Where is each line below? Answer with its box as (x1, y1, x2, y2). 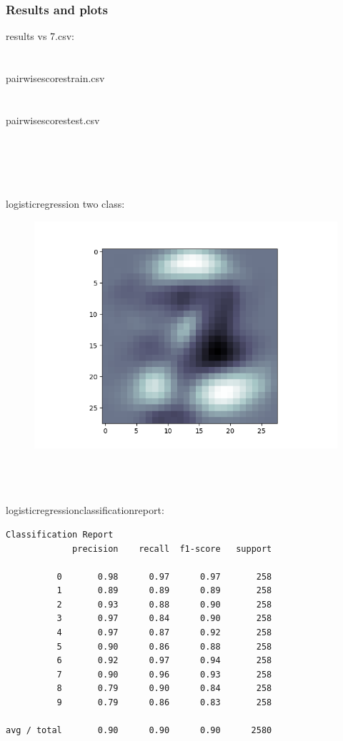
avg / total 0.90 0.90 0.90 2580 (6, 725, 272, 736)
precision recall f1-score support (72, 543, 272, 554)
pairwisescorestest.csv (6, 112, 100, 127)
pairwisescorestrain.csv (6, 71, 105, 85)
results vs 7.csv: (6, 29, 74, 44)
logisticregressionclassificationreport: (6, 503, 164, 518)
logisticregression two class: (6, 196, 125, 211)
